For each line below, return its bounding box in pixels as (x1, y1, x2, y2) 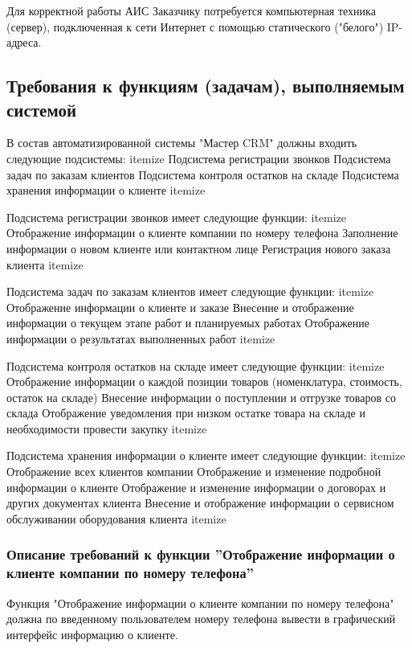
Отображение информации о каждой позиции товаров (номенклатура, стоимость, (6, 373, 402, 390)
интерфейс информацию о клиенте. (6, 625, 178, 642)
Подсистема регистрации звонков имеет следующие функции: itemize (6, 208, 347, 225)
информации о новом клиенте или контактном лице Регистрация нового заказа (6, 240, 391, 256)
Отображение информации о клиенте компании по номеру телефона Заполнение (6, 224, 398, 241)
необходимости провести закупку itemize (6, 420, 207, 437)
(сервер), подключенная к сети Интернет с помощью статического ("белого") (6, 18, 384, 35)
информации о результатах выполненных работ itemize (6, 330, 275, 347)
